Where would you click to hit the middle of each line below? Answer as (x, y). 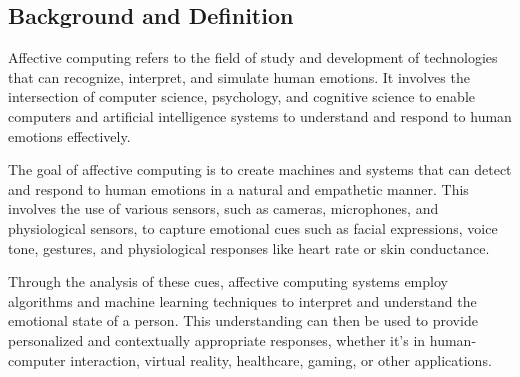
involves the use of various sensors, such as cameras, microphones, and (223, 208)
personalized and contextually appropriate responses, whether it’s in (217, 339)
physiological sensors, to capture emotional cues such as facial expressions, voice (253, 227)
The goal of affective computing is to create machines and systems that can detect (260, 169)
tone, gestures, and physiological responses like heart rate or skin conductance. (249, 247)
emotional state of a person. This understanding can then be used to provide (243, 320)
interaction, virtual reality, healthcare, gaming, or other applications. (281, 359)
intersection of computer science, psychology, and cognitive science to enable (242, 96)
